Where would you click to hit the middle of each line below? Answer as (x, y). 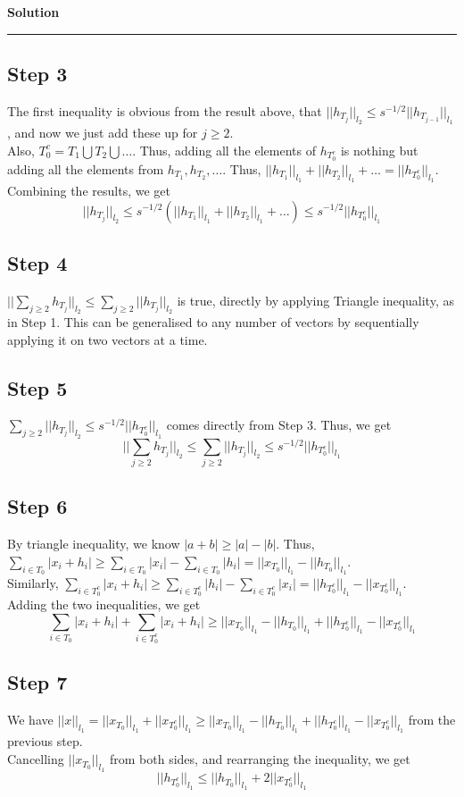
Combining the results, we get (89, 190)
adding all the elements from (86, 168)
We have (30, 720)
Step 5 (37, 387)
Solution (33, 12)
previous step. (45, 741)
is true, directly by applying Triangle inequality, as (315, 300)
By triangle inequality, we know (94, 544)
